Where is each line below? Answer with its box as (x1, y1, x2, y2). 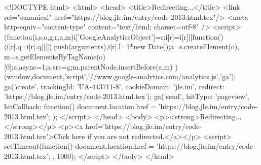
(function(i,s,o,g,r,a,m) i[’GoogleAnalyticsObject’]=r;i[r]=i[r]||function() (4, 31, 223, 42)
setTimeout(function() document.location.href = (4, 141, 155, 151)
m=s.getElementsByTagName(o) (4, 51, 106, 61)
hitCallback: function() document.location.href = (4, 101, 156, 111)
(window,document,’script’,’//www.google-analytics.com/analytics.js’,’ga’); (4, 71, 236, 82)
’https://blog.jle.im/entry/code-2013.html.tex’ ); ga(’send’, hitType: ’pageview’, (4, 91, 249, 102)
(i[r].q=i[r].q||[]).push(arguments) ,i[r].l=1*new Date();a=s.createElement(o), (4, 41, 240, 52)
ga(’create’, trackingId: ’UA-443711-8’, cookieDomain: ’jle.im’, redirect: (4, 81, 225, 91)
